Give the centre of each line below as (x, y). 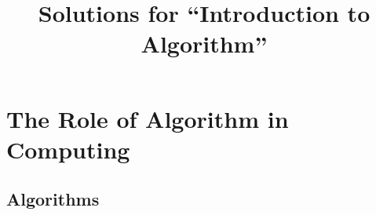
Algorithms (53, 199)
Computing (68, 149)
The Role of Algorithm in (148, 118)
